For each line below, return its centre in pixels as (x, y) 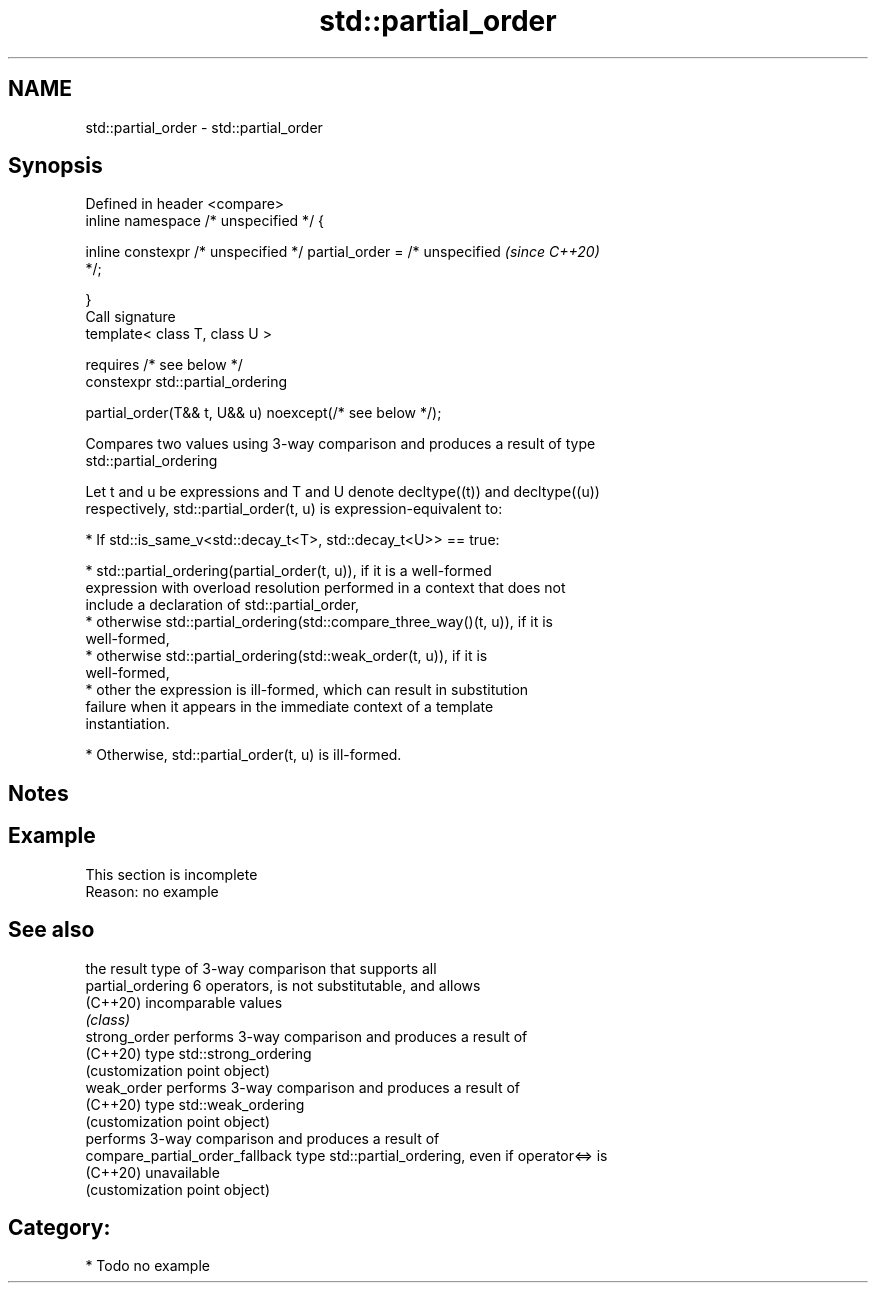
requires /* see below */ (164, 365)
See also (51, 930)
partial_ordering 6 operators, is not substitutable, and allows (283, 985)
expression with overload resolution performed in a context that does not (325, 588)
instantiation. (127, 724)
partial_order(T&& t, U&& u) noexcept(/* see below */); (263, 413)
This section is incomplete (171, 874)
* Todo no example (147, 1266)
